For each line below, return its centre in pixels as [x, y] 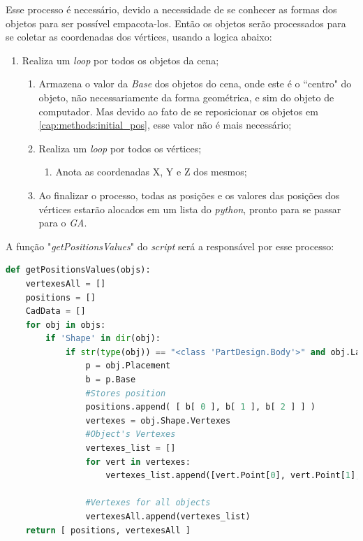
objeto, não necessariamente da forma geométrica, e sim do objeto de [186, 97]
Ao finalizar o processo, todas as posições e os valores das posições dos [189, 195]
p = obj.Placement [128, 366]
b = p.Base [111, 380]
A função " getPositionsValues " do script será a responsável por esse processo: [170, 246]
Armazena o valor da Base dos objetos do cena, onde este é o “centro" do [195, 84]
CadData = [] [55, 311]
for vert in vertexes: [138, 462]
